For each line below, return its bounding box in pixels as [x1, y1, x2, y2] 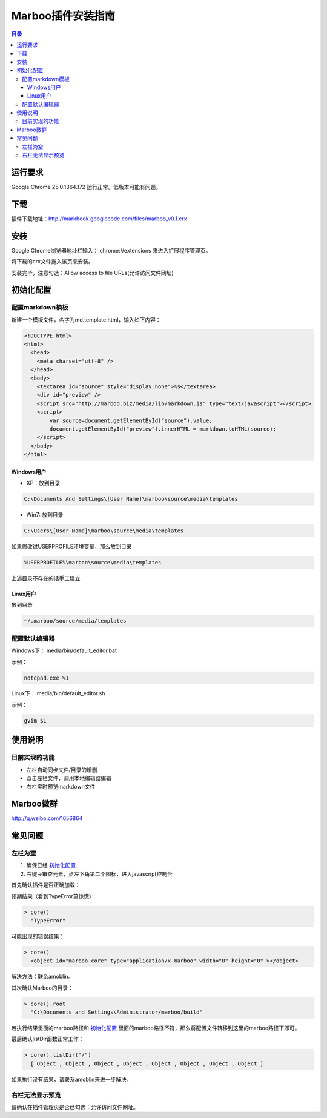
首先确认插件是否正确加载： [11, 881, 81, 888]
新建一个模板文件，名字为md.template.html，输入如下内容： [11, 316, 161, 323]
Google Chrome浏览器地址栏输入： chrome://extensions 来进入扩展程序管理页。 [11, 246, 211, 254]
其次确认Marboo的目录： [11, 984, 74, 991]
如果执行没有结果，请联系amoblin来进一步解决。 [11, 1076, 133, 1083]
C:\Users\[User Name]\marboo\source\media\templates [24, 528, 184, 534]
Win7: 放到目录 [26, 511, 64, 518]
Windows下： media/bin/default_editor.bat [11, 647, 117, 654]
